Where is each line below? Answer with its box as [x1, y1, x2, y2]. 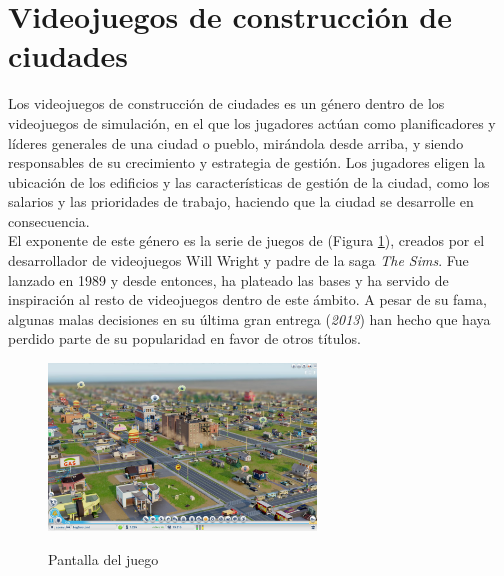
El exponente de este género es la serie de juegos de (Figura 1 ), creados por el [8, 230, 485, 251]
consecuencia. [8, 210, 90, 231]
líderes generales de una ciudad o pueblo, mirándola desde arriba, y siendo [8, 132, 464, 153]
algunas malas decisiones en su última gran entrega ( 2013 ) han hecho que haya [8, 308, 491, 329]
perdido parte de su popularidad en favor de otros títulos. [8, 328, 361, 349]
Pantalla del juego [48, 548, 159, 569]
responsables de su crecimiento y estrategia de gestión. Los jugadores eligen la [8, 152, 485, 173]
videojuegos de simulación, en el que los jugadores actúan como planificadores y [8, 112, 496, 133]
